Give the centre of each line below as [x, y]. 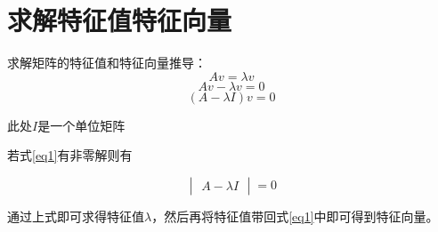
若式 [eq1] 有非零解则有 [70, 155]
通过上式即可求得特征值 [76, 216]
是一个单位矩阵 [81, 125]
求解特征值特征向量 [120, 20]
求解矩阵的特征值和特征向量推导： [107, 63]
